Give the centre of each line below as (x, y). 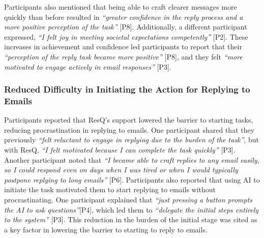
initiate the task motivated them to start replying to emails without (110, 189)
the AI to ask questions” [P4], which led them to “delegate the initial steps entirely (131, 209)
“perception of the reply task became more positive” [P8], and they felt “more (123, 56)
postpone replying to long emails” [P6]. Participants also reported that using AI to (132, 179)
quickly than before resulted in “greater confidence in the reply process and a (124, 17)
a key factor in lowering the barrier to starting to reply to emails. (106, 229)
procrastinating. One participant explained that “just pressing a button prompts (128, 200)
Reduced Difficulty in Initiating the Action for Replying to (127, 89)
